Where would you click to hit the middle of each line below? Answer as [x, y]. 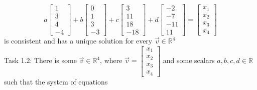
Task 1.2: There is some [40, 60]
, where [111, 60]
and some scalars [189, 60]
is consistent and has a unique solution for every [78, 41]
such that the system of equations [56, 81]
